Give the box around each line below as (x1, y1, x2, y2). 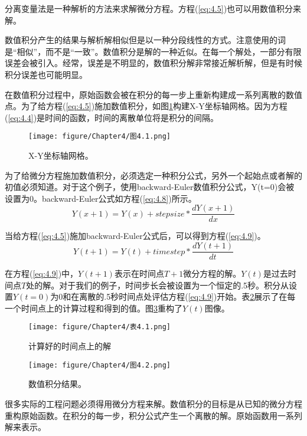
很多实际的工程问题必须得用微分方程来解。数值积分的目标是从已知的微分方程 (5, 397, 302, 409)
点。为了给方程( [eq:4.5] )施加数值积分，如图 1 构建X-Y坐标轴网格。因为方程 (5, 100, 288, 112)
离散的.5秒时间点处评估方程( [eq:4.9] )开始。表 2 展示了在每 (79, 290, 296, 303)
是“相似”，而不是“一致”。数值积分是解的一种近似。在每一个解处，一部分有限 (5, 45, 302, 57)
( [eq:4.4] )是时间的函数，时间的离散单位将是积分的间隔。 (5, 111, 219, 123)
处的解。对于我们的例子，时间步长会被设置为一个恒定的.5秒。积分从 (26, 278, 289, 291)
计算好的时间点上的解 (28, 340, 111, 352)
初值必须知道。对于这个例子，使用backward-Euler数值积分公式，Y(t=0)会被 (5, 181, 295, 193)
